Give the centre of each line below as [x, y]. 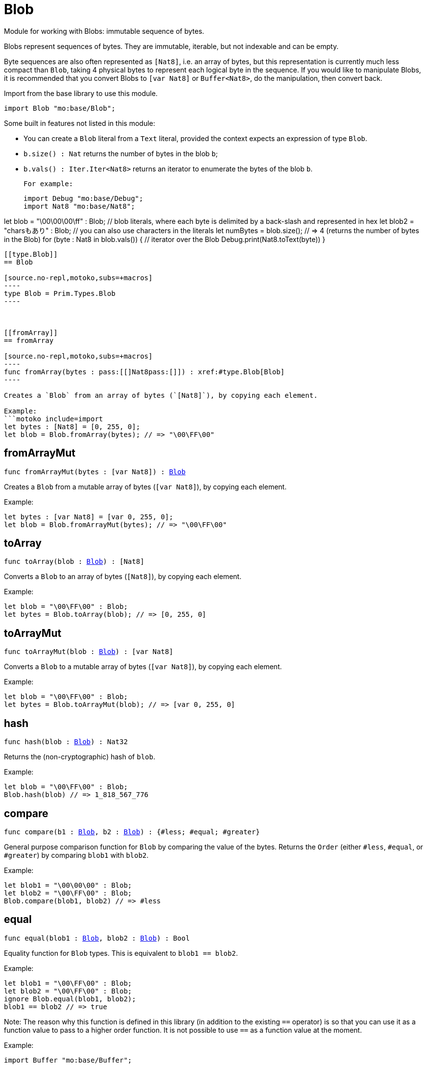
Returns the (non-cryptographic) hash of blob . [80, 757]
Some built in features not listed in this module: [80, 123]
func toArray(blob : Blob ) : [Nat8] [74, 562]
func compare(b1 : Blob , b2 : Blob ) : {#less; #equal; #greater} [132, 832]
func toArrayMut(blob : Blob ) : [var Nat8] [89, 652]
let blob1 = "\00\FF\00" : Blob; [68, 983]
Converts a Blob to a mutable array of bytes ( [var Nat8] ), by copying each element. [143, 667]
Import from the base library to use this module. [81, 93]
